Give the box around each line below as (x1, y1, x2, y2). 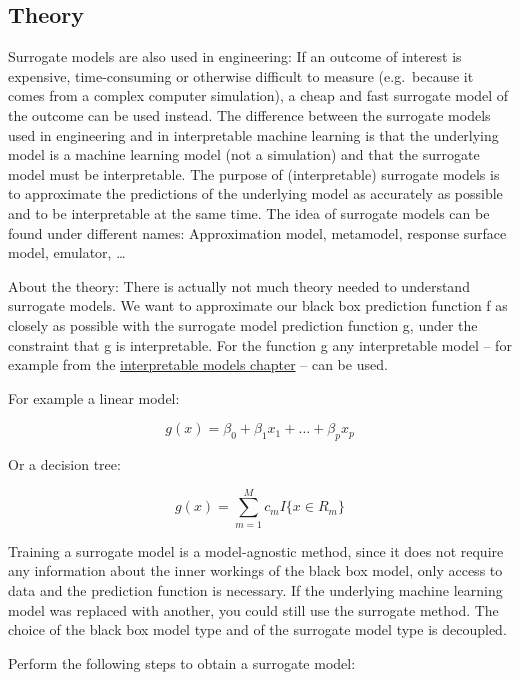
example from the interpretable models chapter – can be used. (8, 354, 388, 375)
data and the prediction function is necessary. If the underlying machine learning (8, 580, 503, 600)
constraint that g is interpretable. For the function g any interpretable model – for (8, 334, 512, 355)
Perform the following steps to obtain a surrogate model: (8, 652, 356, 673)
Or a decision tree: (8, 454, 121, 475)
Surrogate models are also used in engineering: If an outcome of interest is (8, 46, 462, 67)
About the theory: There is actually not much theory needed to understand (8, 275, 470, 296)
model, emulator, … (8, 242, 126, 263)
